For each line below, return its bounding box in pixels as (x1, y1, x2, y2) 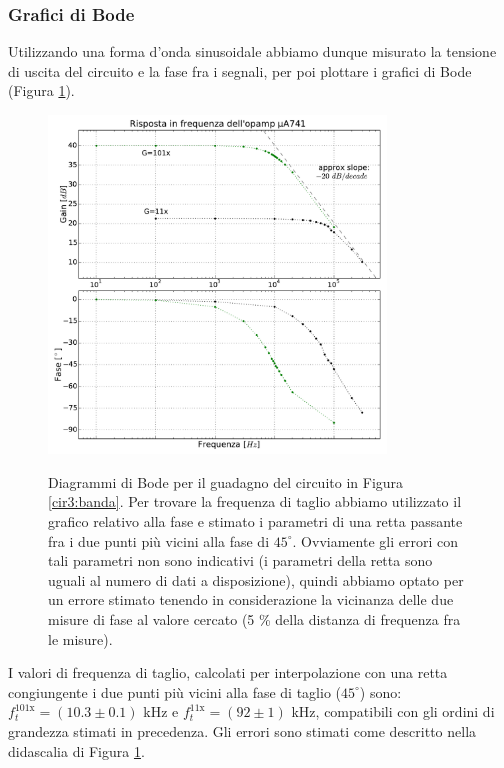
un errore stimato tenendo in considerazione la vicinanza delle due (48, 589, 454, 610)
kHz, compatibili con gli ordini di (291, 701, 495, 722)
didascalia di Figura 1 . (8, 740, 145, 761)
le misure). (48, 628, 113, 649)
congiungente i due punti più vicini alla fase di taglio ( (8, 681, 342, 702)
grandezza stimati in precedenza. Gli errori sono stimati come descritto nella (8, 720, 477, 741)
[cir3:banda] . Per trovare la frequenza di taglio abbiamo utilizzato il (48, 491, 462, 512)
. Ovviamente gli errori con (292, 530, 458, 551)
